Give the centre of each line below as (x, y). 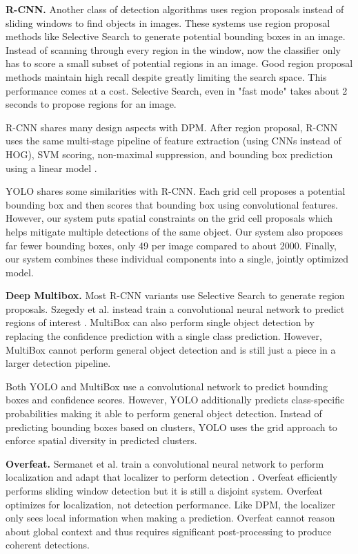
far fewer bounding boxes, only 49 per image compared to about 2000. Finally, (171, 245)
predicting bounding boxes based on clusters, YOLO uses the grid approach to (171, 427)
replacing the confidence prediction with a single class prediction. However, (164, 336)
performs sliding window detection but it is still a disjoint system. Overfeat (164, 490)
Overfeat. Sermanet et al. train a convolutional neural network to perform (165, 463)
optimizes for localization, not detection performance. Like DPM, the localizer (170, 504)
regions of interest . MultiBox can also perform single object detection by (160, 322)
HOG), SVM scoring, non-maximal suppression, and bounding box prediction (169, 154)
